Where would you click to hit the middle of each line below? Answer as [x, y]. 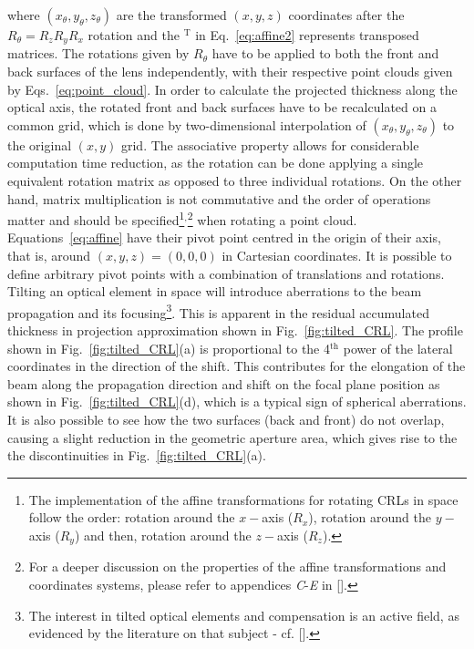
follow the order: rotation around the [132, 517]
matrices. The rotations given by [98, 53]
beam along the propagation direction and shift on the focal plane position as [224, 383]
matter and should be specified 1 [96, 218]
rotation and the [134, 35]
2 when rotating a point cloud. [272, 218]
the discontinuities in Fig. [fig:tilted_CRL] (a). [137, 455]
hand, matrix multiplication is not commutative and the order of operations [219, 198]
